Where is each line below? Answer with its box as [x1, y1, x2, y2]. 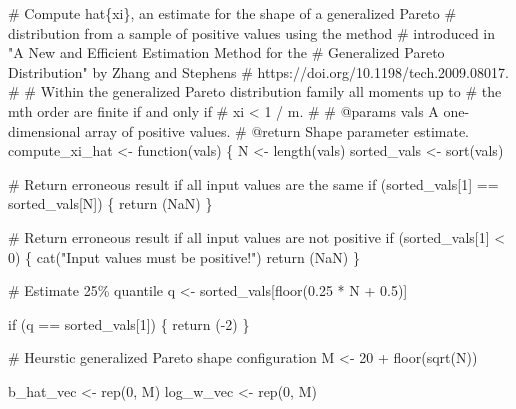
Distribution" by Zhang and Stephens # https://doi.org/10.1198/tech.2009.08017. [8, 61, 509, 82]
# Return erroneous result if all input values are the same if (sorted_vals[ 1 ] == [8, 173, 499, 194]
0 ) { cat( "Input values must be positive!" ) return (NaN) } [8, 246, 360, 267]
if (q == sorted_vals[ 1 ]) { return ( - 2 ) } [8, 313, 250, 334]
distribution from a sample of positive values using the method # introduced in [8, 22, 496, 43]
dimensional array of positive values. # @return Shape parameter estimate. [8, 120, 470, 141]
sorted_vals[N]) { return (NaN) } [8, 193, 213, 214]
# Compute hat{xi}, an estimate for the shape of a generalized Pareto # [8, 3, 457, 23]
